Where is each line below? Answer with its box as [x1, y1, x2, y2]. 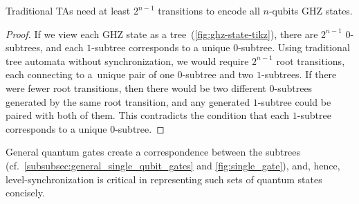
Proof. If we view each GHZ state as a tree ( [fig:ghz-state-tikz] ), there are [6, 26, 318, 41]
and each [46, 40, 84, 55]
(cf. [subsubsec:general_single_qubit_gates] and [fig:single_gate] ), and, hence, [6, 158, 340, 172]
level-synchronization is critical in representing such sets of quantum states [6, 171, 322, 186]
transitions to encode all [158, 3, 260, 17]
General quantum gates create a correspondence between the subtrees [6, 145, 300, 159]
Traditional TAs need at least [6, 3, 131, 17]
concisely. [6, 185, 45, 200]
